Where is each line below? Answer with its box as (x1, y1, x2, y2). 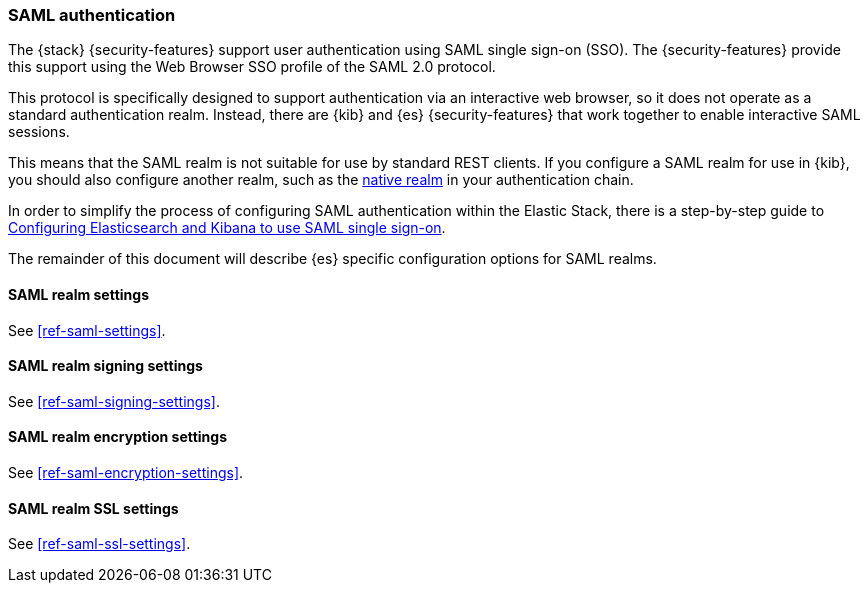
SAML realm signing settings (8, 357, 203, 375)
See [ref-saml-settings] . (8, 321, 166, 339)
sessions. (8, 123, 70, 141)
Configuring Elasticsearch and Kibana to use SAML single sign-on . (8, 219, 446, 237)
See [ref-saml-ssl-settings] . (8, 535, 191, 553)
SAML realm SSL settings (8, 499, 179, 517)
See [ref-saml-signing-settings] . (8, 392, 220, 410)
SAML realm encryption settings (8, 428, 228, 446)
